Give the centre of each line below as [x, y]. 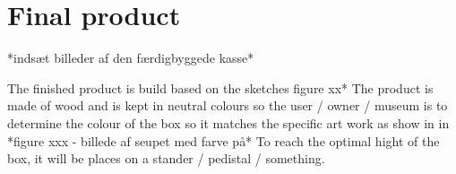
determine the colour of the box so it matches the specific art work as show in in [228, 122]
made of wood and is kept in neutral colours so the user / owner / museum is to [228, 105]
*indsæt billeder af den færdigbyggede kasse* [131, 58]
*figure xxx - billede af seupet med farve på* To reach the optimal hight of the [224, 140]
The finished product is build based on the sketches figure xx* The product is [220, 87]
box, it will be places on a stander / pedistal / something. [166, 158]
